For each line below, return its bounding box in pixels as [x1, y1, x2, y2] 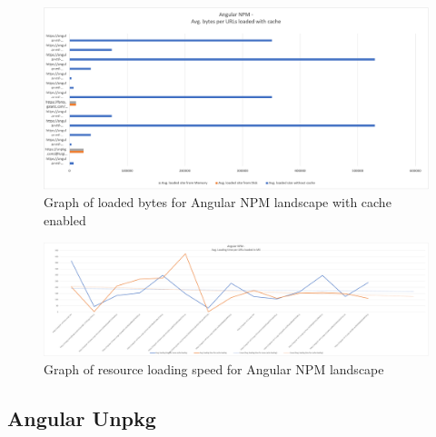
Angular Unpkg [7, 404, 156, 432]
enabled [44, 211, 86, 229]
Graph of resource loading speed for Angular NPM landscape [44, 360, 384, 379]
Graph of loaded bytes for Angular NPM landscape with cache [44, 193, 391, 212]
